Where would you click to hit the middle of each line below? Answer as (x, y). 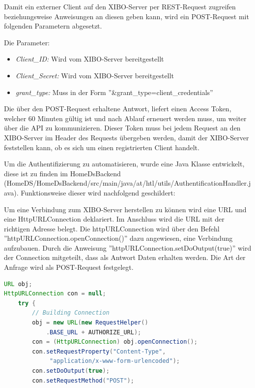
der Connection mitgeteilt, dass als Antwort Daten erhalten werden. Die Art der (125, 257)
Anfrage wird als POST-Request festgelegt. (69, 267)
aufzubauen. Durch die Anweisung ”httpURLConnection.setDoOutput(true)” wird (128, 247)
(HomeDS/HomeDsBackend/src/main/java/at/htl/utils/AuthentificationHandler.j (127, 183)
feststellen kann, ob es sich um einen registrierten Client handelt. (102, 147)
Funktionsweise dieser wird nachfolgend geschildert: (98, 192)
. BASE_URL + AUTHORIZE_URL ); (94, 332)
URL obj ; (18, 284)
